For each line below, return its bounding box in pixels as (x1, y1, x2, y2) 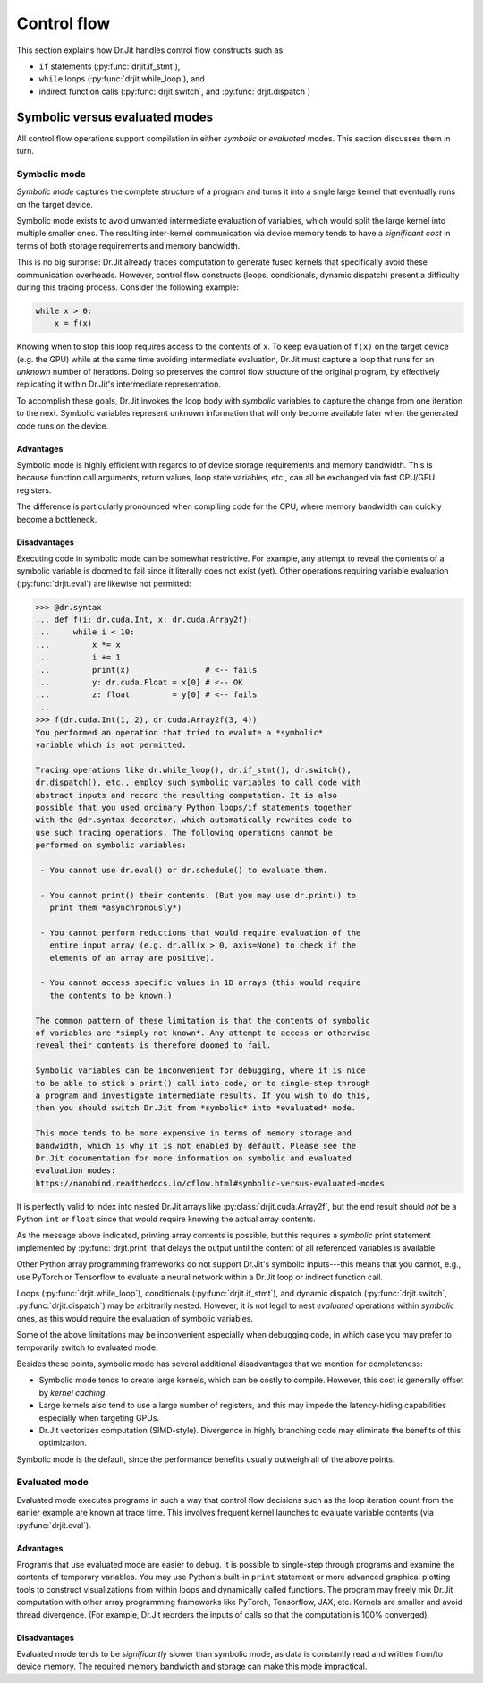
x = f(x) (54, 319, 93, 328)
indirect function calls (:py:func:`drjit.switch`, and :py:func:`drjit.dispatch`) (38, 86, 311, 97)
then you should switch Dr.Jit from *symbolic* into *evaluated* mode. (35, 1103, 357, 1113)
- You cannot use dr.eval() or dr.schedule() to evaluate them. (40, 864, 328, 875)
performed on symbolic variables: (35, 840, 187, 850)
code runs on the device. (16, 421, 109, 431)
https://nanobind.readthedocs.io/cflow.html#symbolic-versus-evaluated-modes (35, 1177, 385, 1188)
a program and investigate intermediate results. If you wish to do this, (35, 1090, 371, 1101)
